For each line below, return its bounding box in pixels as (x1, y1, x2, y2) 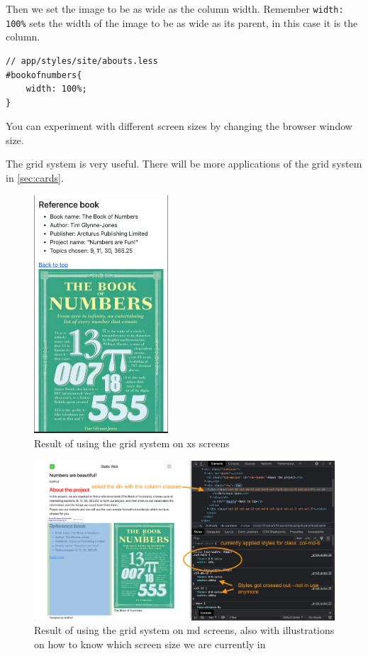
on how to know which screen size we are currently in (34, 636, 266, 651)
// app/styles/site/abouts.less (6, 55, 158, 66)
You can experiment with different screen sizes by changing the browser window (6, 119, 352, 133)
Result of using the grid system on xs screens (34, 436, 230, 451)
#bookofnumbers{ (6, 70, 82, 80)
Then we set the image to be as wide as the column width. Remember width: (6, 1, 344, 16)
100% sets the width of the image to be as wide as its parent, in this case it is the (6, 15, 358, 30)
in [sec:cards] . (6, 170, 64, 185)
